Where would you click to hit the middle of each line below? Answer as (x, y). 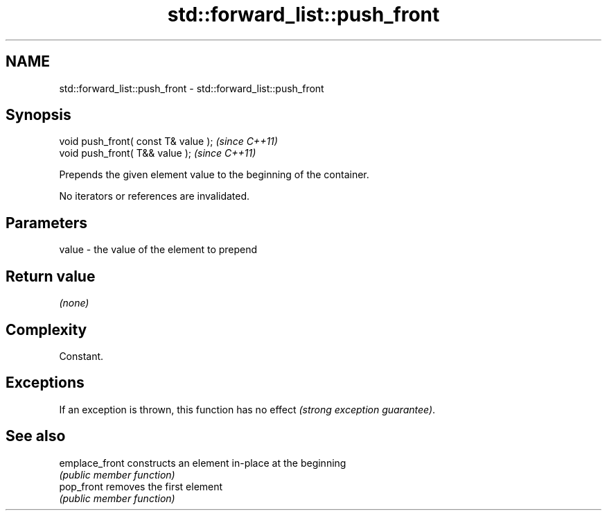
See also (36, 436)
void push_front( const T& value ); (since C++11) (168, 141)
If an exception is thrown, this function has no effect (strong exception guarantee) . (247, 409)
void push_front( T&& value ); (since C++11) (158, 153)
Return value (51, 276)
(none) (74, 303)
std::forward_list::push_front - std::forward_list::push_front (192, 88)
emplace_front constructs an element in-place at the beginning (203, 463)
